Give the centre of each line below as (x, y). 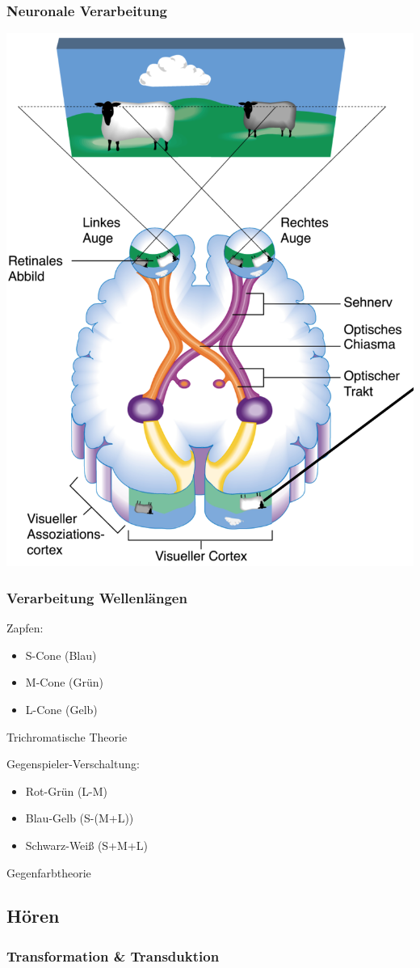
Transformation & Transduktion (113, 955)
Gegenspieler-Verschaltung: (73, 764)
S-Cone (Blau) (61, 655)
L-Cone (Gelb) (61, 709)
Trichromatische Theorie (67, 736)
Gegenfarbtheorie (49, 872)
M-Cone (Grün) (65, 682)
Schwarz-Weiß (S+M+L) (86, 845)
